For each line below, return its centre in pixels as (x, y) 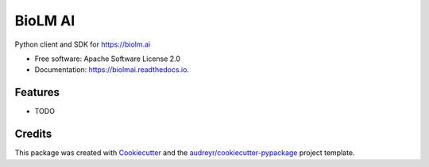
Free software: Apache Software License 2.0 (108, 59)
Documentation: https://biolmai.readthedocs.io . (112, 70)
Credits (33, 134)
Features (37, 92)
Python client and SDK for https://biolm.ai (83, 44)
